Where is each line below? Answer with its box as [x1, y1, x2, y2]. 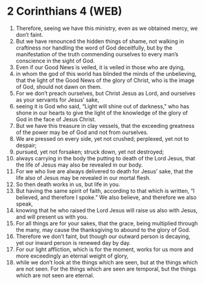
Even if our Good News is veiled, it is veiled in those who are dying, [15, 63, 185, 71]
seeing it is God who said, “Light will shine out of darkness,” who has [15, 102, 190, 110]
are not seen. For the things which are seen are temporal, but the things [15, 265, 197, 272]
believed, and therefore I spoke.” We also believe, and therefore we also [15, 193, 197, 201]
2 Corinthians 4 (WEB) [7, 4, 123, 18]
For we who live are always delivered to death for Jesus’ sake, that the [15, 167, 193, 175]
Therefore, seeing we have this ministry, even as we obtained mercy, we [15, 24, 198, 32]
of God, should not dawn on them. [15, 83, 103, 90]
